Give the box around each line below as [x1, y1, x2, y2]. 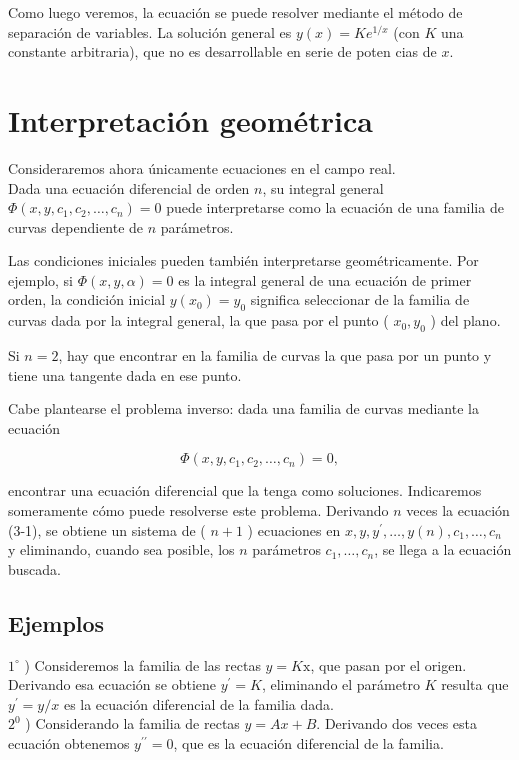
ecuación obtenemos [8, 732, 130, 753]
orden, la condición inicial [8, 289, 166, 310]
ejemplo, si [8, 269, 74, 290]
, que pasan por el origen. [310, 654, 467, 675]
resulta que [441, 674, 509, 695]
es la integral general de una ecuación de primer [178, 269, 472, 290]
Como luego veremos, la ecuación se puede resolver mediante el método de [8, 2, 463, 22]
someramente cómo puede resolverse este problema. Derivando [8, 500, 389, 521]
